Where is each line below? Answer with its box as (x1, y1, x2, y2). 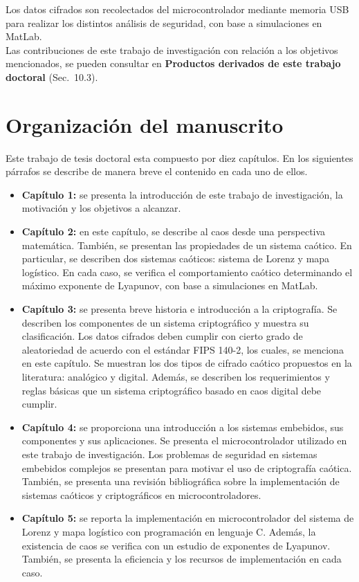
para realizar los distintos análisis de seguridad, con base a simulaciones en (6, 15, 322, 30)
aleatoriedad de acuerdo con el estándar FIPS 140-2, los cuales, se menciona (21, 342, 344, 356)
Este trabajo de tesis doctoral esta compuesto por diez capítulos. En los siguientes (6, 150, 353, 165)
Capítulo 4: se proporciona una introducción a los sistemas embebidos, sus (21, 419, 344, 434)
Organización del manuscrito (6, 110, 284, 138)
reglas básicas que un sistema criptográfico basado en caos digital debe (21, 383, 322, 397)
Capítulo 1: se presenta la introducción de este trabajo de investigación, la (21, 187, 343, 201)
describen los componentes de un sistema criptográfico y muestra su (21, 315, 309, 329)
